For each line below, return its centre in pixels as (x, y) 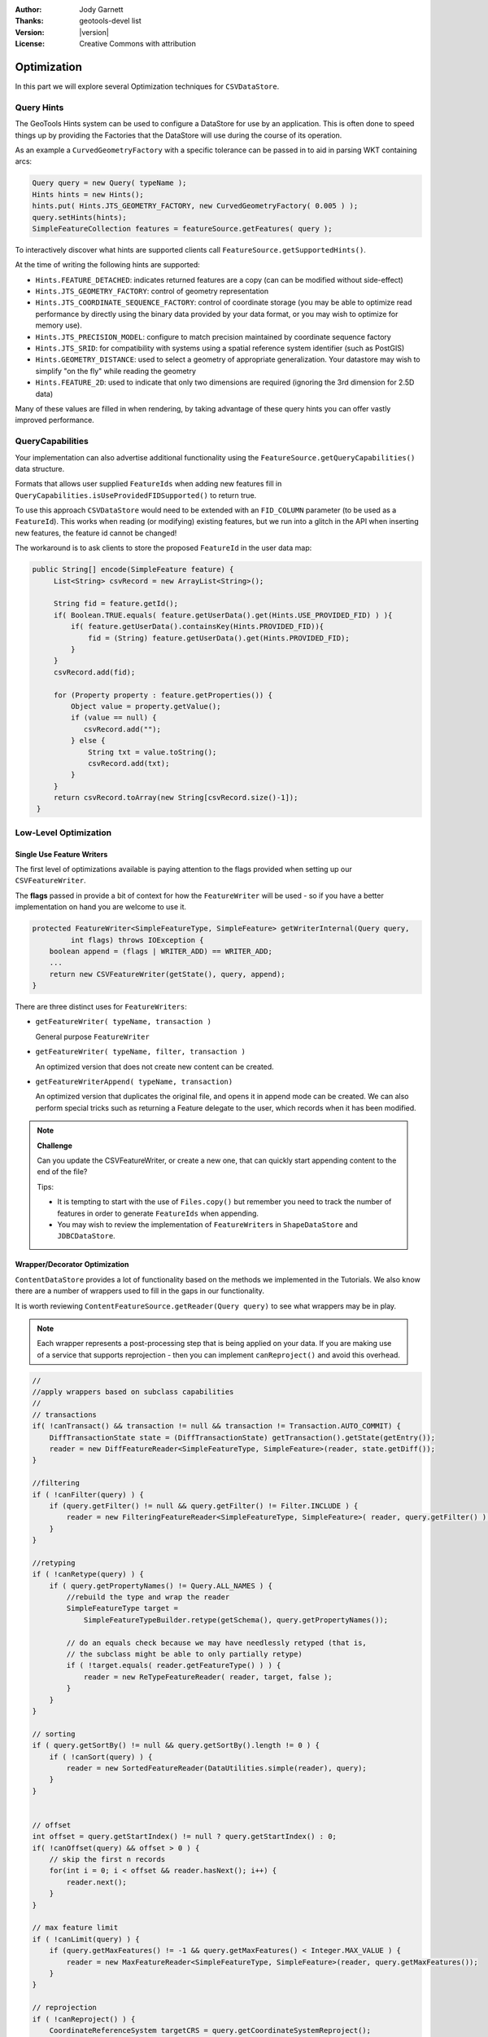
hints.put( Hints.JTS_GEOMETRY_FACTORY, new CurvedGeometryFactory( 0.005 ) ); (195, 206)
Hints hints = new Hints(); (88, 194)
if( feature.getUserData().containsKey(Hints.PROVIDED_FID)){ (197, 627)
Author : (28, 9)
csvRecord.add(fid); (94, 672)
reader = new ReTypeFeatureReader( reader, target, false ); (208, 1677)
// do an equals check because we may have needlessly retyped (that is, (217, 1643)
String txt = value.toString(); (152, 752)
